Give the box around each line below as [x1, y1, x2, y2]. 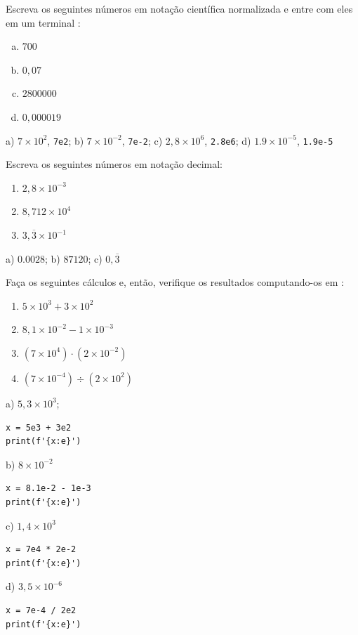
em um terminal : [6, 15, 81, 30]
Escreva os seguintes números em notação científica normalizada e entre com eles [6, 1, 353, 15]
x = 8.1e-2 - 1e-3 [6, 483, 91, 494]
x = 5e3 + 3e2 [6, 422, 72, 433]
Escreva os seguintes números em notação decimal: [6, 157, 223, 171]
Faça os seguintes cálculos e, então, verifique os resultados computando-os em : [6, 275, 344, 289]
